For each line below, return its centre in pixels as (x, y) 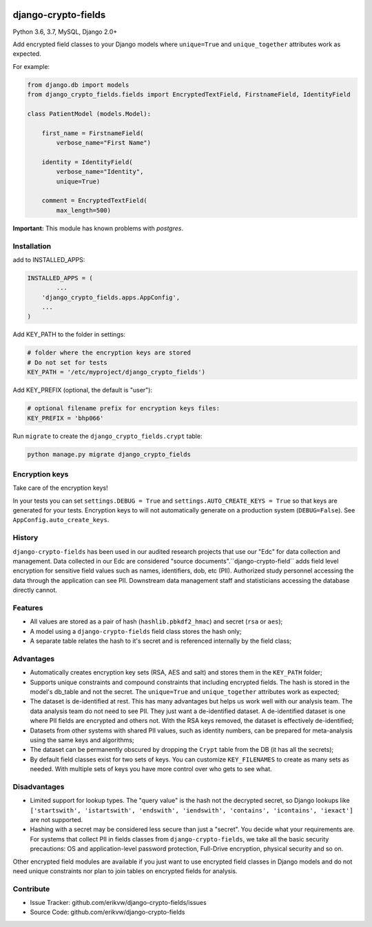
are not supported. (56, 820)
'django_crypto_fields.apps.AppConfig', (111, 297)
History (25, 538)
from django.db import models (78, 85)
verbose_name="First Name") (104, 143)
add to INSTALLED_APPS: (49, 259)
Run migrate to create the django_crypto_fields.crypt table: (107, 436)
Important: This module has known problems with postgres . (98, 228)
